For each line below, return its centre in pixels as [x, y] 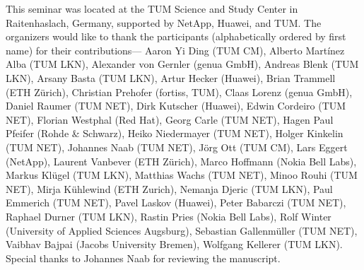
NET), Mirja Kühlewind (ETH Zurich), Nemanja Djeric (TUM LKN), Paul [169, 188]
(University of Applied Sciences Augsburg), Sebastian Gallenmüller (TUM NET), [182, 230]
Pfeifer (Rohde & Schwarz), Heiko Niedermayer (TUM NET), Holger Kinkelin [175, 133]
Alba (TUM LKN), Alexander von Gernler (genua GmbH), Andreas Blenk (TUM [182, 64]
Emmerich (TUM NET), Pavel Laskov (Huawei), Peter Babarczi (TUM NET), [176, 202]
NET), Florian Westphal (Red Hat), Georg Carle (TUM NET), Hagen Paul [170, 119]
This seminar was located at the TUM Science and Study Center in [152, 8]
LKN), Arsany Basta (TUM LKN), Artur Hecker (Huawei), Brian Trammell [171, 77]
